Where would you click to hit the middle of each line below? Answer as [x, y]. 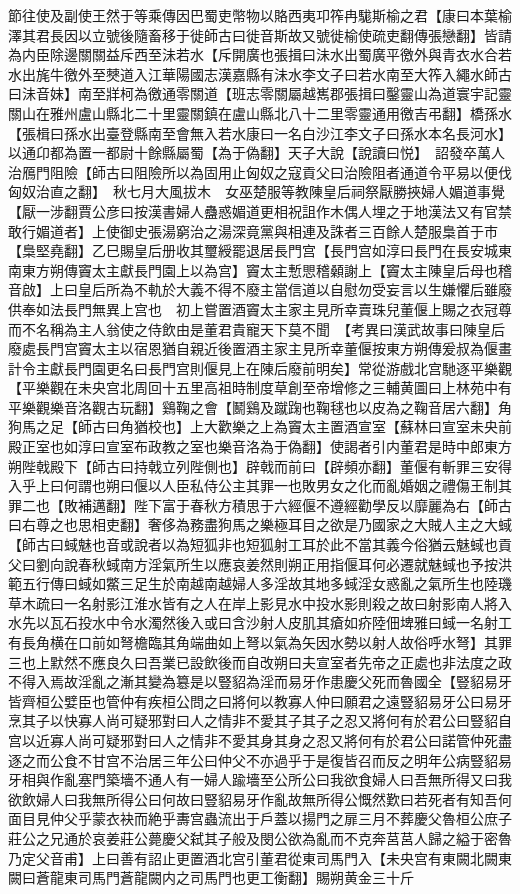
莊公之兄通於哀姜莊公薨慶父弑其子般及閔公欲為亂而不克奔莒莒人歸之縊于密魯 [260, 837]
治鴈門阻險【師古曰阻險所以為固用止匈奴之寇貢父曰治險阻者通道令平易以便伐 [260, 171]
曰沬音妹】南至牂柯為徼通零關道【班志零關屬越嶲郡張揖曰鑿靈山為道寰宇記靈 [260, 93]
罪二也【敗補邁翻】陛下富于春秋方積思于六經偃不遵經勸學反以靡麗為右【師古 [260, 504]
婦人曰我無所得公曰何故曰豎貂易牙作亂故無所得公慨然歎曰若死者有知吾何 [273, 798]
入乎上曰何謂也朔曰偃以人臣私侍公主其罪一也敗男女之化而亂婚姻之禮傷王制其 [260, 485]
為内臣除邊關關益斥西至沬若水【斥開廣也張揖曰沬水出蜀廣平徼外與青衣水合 [253, 54]
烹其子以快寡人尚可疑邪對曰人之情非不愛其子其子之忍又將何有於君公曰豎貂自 [260, 720]
